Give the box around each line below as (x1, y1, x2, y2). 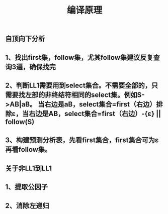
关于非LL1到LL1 (5, 164, 52, 172)
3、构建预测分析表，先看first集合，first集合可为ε (5, 136, 159, 145)
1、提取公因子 (5, 183, 48, 191)
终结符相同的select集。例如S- (51, 90, 145, 99)
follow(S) (5, 118, 35, 126)
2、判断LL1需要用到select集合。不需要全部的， (5, 81, 152, 89)
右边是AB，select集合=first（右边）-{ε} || (28, 109, 161, 118)
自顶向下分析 (5, 35, 45, 43)
